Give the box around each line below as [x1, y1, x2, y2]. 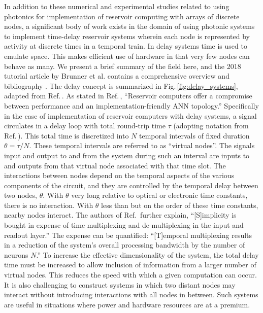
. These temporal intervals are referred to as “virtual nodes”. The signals [29, 140, 255, 151]
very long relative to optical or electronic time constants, [71, 190, 248, 200]
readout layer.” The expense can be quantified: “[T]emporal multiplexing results [4, 229, 252, 240]
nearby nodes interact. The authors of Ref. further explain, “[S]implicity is [4, 210, 237, 220]
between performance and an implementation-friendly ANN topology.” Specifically [4, 100, 259, 111]
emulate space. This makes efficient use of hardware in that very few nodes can [4, 50, 250, 61]
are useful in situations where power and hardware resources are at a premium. [4, 299, 250, 309]
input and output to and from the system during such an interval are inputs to [4, 150, 250, 160]
